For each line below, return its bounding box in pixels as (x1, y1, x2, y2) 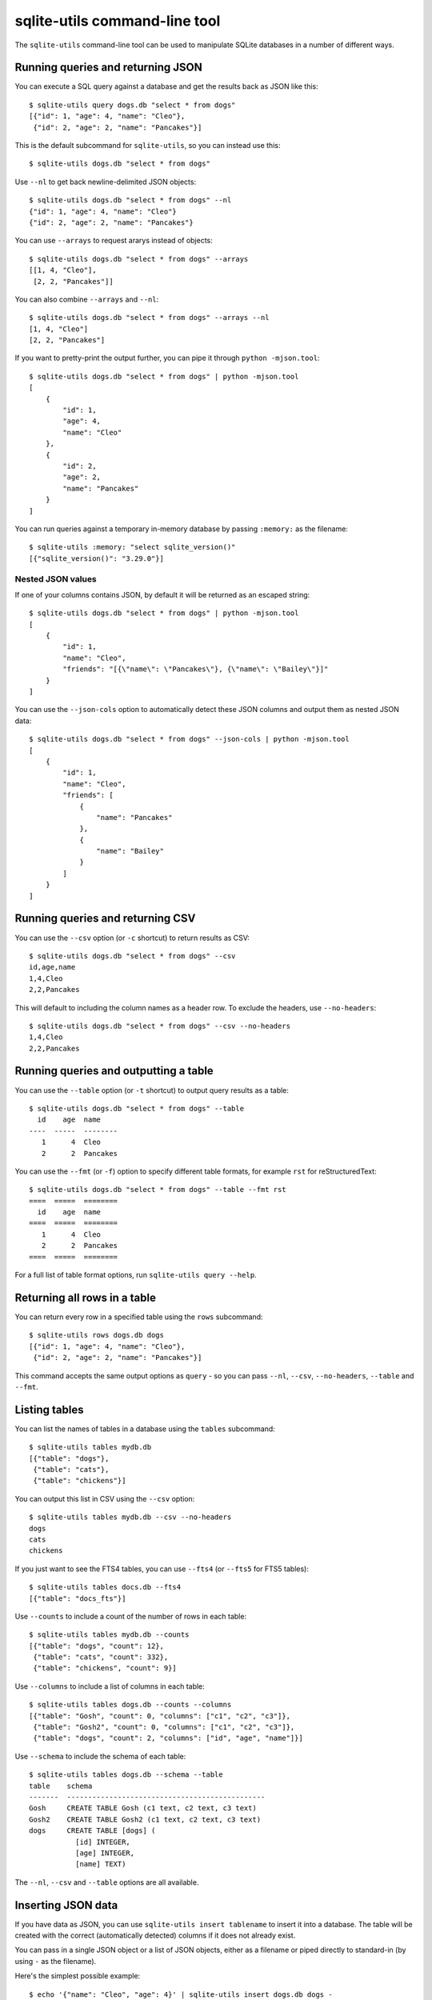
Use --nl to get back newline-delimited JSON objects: (14, 177, 196, 186)
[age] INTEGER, (74, 1848, 135, 1858)
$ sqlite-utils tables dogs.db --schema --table (29, 1770, 223, 1779)
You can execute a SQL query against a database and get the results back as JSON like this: (14, 82, 319, 91)
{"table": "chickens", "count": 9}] (33, 1664, 178, 1673)
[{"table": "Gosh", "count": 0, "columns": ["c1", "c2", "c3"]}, (29, 1711, 291, 1720)
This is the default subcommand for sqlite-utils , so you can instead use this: (14, 141, 281, 150)
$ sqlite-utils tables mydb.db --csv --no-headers (29, 1513, 232, 1522)
